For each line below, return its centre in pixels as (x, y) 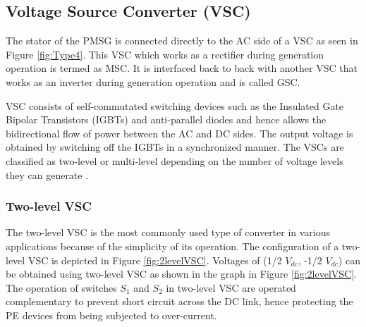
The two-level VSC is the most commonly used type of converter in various (168, 232)
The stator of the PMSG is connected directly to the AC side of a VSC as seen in (182, 41)
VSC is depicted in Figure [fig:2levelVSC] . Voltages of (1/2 (155, 260)
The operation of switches (61, 287)
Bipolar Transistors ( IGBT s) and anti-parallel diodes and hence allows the (166, 119)
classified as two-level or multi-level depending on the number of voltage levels (175, 160)
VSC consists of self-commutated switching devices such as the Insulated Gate (175, 105)
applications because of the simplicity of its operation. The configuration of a (172, 246)
